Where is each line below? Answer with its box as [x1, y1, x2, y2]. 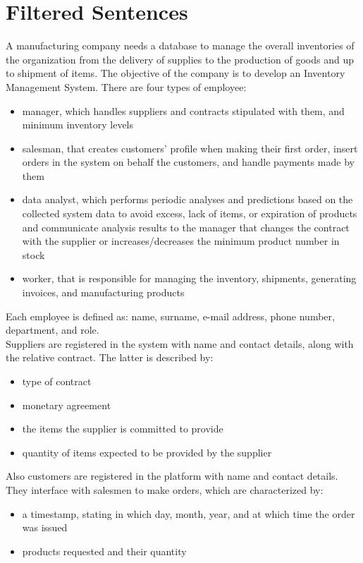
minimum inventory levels [22, 117, 134, 132]
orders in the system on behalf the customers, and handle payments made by [22, 155, 355, 169]
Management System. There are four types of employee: [6, 79, 247, 94]
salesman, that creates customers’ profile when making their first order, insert [22, 140, 358, 155]
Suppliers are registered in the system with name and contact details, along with [6, 336, 354, 351]
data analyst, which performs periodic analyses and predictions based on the [22, 192, 353, 207]
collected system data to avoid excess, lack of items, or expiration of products [22, 206, 357, 221]
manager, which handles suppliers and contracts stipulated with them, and [22, 103, 345, 118]
